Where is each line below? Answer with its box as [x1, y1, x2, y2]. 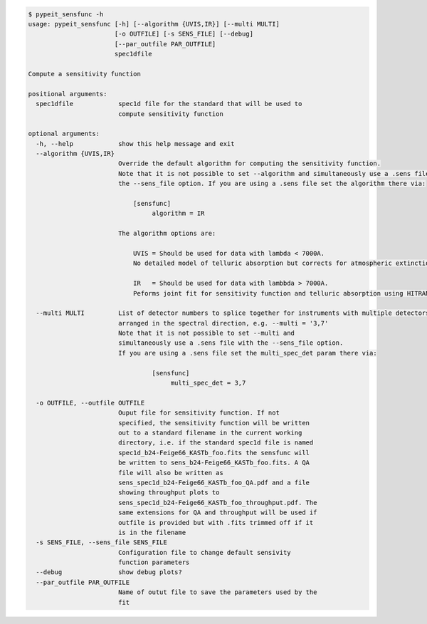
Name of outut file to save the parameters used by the [117, 588, 317, 596]
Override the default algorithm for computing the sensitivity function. [117, 160, 381, 167]
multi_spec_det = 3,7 [170, 379, 246, 388]
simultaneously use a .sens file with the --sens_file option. [117, 339, 344, 347]
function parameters [117, 558, 190, 566]
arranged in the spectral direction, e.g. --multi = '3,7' [117, 319, 329, 327]
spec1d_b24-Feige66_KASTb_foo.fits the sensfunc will [117, 449, 310, 457]
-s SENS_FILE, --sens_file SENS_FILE [36, 539, 167, 546]
